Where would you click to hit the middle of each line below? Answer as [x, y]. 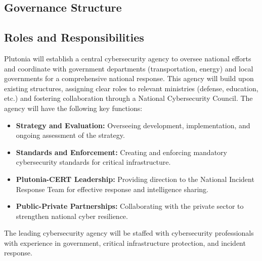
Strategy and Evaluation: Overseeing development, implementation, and [133, 125]
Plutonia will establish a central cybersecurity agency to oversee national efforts [128, 58]
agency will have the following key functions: [73, 108]
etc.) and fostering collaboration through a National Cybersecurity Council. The [128, 98]
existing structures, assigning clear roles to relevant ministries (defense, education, [131, 88]
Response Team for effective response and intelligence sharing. [112, 189]
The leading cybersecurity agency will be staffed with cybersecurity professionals [129, 233]
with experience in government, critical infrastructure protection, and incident [125, 243]
